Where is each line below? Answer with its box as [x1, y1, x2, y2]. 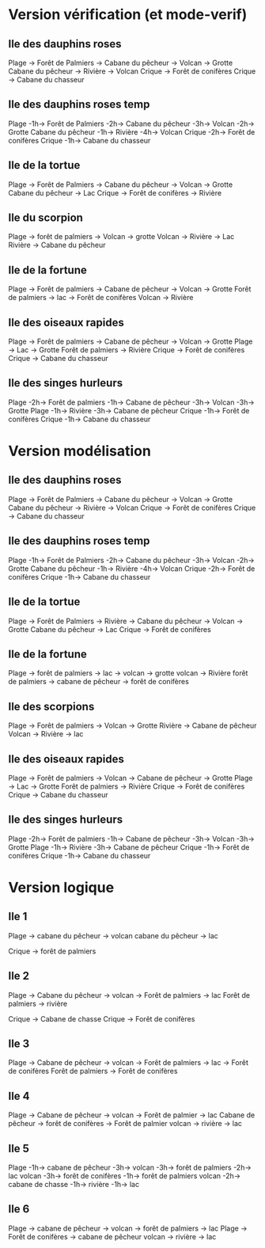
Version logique [8, 878, 115, 896]
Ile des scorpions [8, 699, 95, 713]
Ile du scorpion [8, 211, 83, 225]
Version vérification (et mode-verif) [8, 6, 248, 24]
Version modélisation [8, 442, 152, 460]
